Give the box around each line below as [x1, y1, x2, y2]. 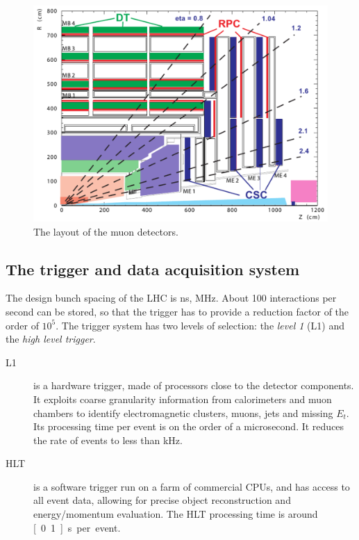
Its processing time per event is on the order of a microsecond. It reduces [33, 419, 344, 434]
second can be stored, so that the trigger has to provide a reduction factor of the [6, 304, 349, 318]
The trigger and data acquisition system [6, 258, 300, 279]
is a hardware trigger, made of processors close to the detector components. [33, 378, 354, 393]
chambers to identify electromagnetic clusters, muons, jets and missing [33, 405, 333, 420]
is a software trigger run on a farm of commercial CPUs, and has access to [33, 479, 350, 493]
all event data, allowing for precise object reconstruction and [33, 493, 291, 507]
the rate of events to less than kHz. [33, 432, 183, 447]
